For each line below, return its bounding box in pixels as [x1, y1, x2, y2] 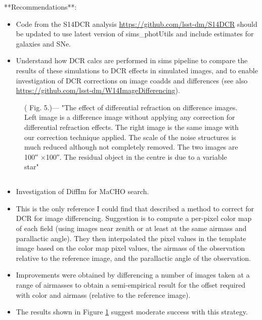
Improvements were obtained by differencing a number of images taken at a [16, 269, 250, 280]
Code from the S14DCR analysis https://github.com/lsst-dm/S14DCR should [16, 18, 257, 29]
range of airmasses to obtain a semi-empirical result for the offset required [16, 280, 246, 290]
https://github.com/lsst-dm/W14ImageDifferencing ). [16, 85, 180, 96]
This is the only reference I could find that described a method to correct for [16, 203, 254, 213]
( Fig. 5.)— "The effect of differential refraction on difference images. [24, 102, 238, 112]
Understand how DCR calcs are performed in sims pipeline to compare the [16, 55, 248, 66]
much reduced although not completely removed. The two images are [24, 142, 238, 152]
